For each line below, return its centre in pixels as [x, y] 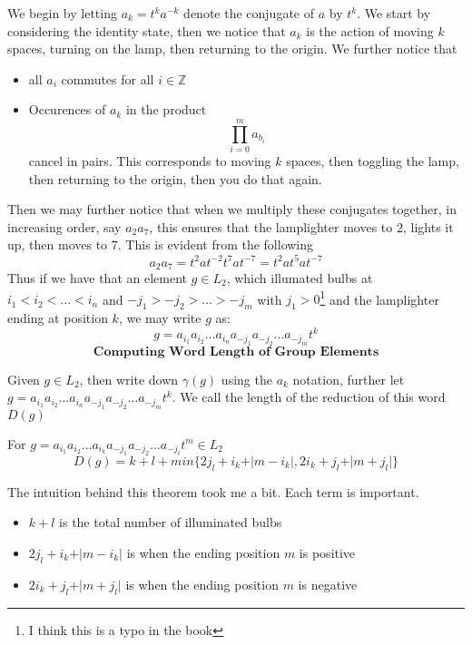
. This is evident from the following [216, 244]
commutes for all [108, 78]
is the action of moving [370, 30]
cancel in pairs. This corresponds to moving [150, 161]
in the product [166, 109]
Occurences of [67, 109]
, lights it [428, 226]
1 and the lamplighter [379, 298]
